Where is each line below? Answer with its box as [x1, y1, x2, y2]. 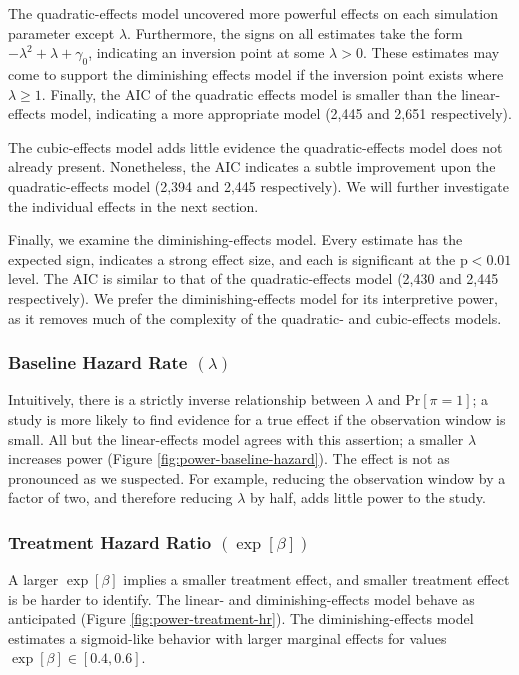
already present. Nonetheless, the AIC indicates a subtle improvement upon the [8, 156, 496, 177]
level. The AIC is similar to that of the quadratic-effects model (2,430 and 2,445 [8, 268, 499, 289]
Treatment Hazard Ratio [8, 529, 212, 554]
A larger [8, 569, 59, 590]
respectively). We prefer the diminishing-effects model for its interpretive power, [8, 287, 498, 308]
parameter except [8, 22, 115, 43]
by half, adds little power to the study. [250, 487, 486, 508]
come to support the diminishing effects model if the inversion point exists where [8, 63, 504, 84]
